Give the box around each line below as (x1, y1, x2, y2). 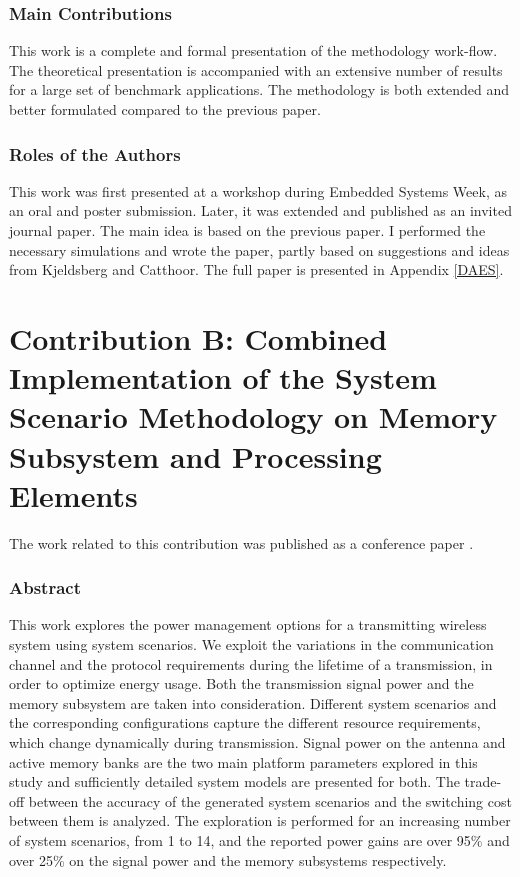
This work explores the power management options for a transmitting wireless (9, 614, 487, 635)
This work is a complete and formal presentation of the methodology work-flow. (9, 40, 498, 61)
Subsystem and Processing (9, 435, 382, 476)
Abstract (9, 575, 81, 600)
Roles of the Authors (9, 141, 181, 166)
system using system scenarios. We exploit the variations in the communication (9, 634, 494, 655)
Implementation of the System (9, 357, 437, 398)
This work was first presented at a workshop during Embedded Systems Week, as (9, 180, 507, 201)
